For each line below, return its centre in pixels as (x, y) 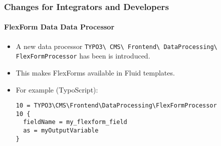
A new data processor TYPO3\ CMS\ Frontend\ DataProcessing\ (117, 46)
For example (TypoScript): (57, 89)
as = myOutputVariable (61, 131)
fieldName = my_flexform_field (75, 122)
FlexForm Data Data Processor (59, 27)
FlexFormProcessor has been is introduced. (83, 56)
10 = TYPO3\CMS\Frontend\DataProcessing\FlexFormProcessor (116, 106)
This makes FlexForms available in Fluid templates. (95, 72)
